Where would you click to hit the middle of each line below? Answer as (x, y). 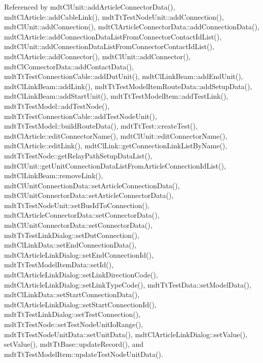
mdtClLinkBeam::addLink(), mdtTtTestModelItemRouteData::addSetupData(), (128, 86)
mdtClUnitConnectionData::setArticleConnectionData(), (92, 185)
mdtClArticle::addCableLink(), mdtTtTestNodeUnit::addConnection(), (114, 16)
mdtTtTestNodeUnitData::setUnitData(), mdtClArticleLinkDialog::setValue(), (126, 334)
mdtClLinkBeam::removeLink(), (54, 175)
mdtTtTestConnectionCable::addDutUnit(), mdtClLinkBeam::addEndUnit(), (124, 76)
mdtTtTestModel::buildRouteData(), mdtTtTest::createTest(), (101, 126)
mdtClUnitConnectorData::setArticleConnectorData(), (89, 195)
